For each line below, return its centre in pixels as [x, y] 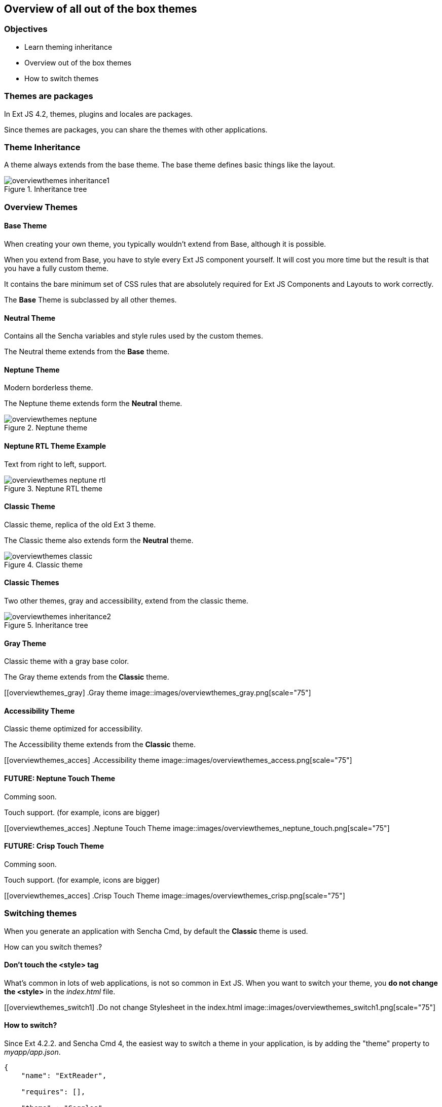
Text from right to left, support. [56, 464]
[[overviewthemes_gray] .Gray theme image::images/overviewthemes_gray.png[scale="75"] [158, 693]
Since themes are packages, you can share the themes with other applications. [136, 129]
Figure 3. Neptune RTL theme [53, 488]
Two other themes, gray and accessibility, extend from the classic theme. [126, 600]
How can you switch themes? [53, 947]
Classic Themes [32, 583]
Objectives [26, 29]
